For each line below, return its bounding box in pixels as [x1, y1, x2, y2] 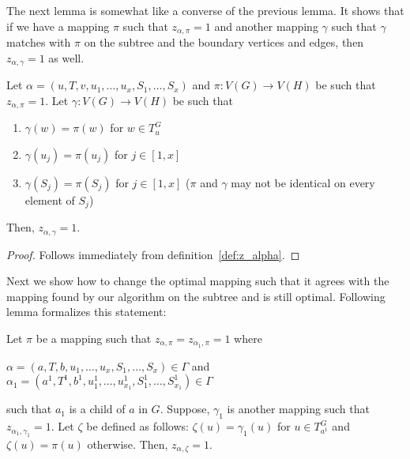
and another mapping [214, 17, 318, 34]
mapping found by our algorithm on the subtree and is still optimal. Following [6, 288, 386, 304]
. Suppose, [160, 401, 210, 417]
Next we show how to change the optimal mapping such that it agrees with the [6, 273, 389, 289]
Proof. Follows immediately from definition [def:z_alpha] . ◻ [6, 246, 300, 262]
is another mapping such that [227, 401, 370, 417]
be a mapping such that [36, 330, 152, 347]
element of [24, 191, 75, 208]
